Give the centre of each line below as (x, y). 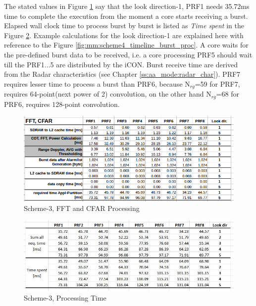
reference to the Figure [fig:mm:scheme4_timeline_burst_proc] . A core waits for (126, 45)
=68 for (228, 94)
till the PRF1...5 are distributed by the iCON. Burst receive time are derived (121, 64)
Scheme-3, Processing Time (65, 298)
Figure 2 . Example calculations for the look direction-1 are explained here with (124, 35)
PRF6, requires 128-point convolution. (62, 104)
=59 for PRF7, (217, 83)
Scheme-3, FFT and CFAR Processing (82, 208)
